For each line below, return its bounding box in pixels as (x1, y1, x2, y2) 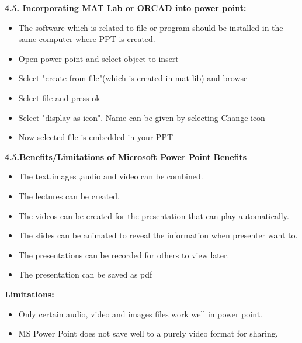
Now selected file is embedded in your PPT (18, 131, 173, 143)
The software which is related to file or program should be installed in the (18, 21, 283, 33)
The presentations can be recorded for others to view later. (18, 248, 230, 261)
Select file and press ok (18, 91, 100, 103)
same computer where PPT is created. (18, 33, 155, 45)
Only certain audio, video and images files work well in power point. (18, 307, 262, 320)
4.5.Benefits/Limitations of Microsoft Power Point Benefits (5, 150, 247, 162)
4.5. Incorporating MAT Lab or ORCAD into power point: (5, 2, 247, 13)
